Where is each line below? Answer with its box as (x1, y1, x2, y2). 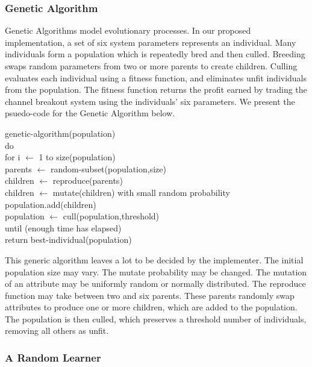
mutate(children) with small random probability (52, 186, 230, 198)
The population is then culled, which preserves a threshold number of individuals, (5, 312, 307, 325)
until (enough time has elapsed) (5, 221, 122, 234)
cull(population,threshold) (63, 210, 160, 222)
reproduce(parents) (52, 174, 123, 187)
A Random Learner (5, 350, 101, 365)
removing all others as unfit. (5, 324, 109, 337)
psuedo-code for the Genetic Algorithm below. (5, 107, 175, 119)
